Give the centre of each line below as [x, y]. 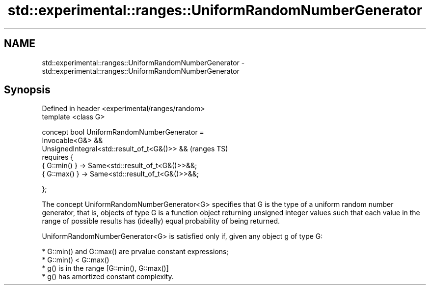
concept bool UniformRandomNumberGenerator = [123, 132]
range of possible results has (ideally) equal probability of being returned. [161, 221]
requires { [58, 157]
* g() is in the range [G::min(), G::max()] [105, 268]
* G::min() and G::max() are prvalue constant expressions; [135, 252]
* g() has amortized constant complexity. [108, 277]
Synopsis [27, 90]
